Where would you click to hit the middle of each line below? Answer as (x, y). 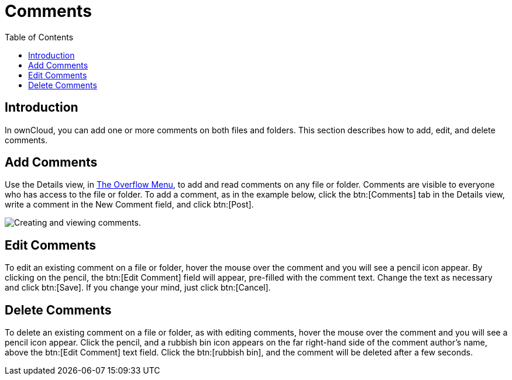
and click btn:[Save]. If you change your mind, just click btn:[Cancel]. (138, 288)
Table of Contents (39, 37)
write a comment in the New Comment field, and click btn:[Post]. (129, 205)
